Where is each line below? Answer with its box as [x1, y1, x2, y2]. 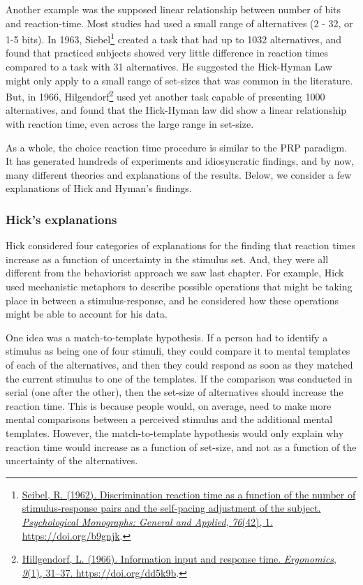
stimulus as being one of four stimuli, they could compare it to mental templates [6, 343, 350, 358]
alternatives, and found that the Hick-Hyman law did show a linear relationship [6, 103, 347, 117]
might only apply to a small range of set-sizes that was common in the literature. [6, 73, 353, 87]
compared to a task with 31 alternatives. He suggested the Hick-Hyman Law [6, 59, 332, 74]
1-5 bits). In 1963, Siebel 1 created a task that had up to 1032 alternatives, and [6, 30, 341, 46]
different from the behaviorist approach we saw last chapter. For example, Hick [6, 265, 344, 280]
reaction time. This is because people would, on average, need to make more [6, 398, 332, 413]
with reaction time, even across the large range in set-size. [6, 117, 254, 131]
